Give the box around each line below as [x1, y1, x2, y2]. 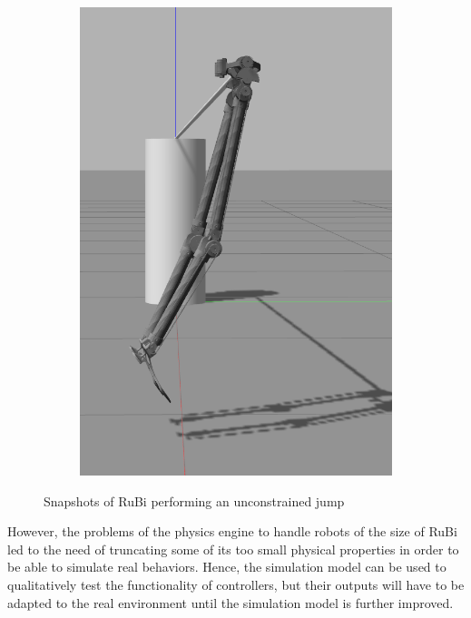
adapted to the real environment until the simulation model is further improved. [7, 593, 454, 612]
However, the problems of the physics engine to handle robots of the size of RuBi [7, 522, 457, 541]
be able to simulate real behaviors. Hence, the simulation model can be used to [7, 557, 446, 576]
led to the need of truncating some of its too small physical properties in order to [7, 539, 459, 558]
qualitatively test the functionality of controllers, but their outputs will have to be [7, 574, 465, 593]
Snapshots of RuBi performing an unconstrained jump [44, 491, 345, 510]
